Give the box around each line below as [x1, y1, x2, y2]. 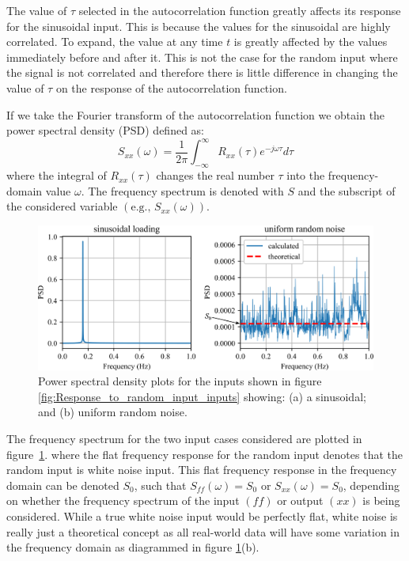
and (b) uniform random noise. [38, 404, 187, 420]
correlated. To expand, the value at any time [6, 33, 223, 50]
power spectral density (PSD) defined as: [6, 122, 204, 138]
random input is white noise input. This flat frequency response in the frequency [6, 461, 397, 478]
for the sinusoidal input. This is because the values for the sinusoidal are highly [6, 17, 391, 34]
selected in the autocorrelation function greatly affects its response [78, 2, 401, 18]
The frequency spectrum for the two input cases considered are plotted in [6, 430, 362, 446]
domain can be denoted [6, 476, 119, 493]
